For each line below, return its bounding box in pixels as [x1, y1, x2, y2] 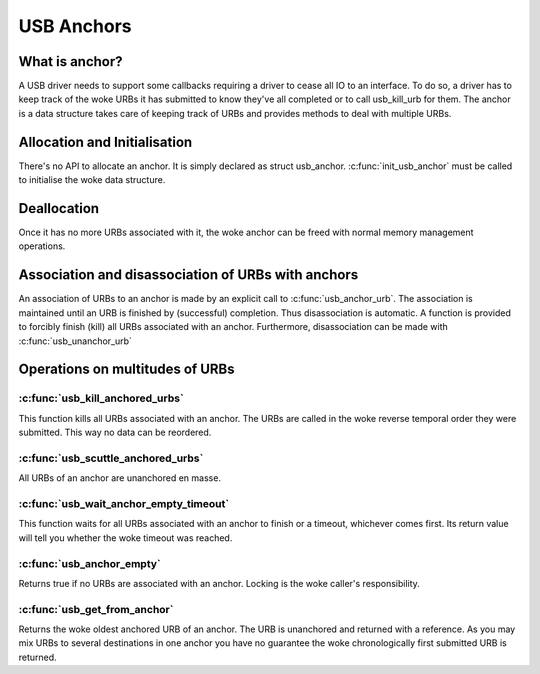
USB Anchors [18, 15, 132, 37]
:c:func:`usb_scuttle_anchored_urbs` [18, 451, 204, 465]
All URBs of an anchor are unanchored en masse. [18, 472, 222, 484]
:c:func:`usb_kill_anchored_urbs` [18, 391, 184, 405]
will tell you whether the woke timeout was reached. [18, 531, 233, 544]
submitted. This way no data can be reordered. [18, 426, 212, 439]
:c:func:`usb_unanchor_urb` [18, 335, 132, 347]
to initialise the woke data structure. [18, 174, 166, 186]
